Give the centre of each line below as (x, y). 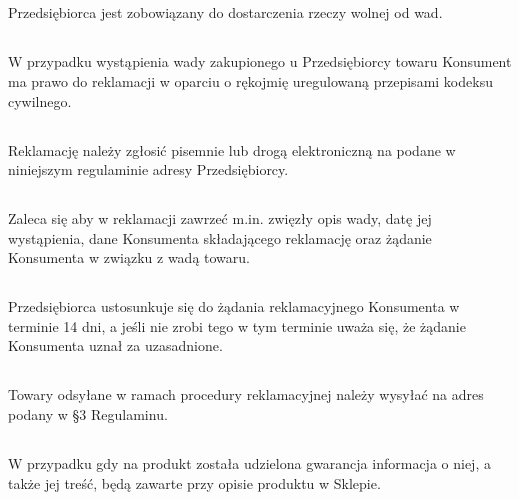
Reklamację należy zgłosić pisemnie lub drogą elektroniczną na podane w (232, 149)
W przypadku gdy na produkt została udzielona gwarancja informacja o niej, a (249, 463)
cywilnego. (40, 100)
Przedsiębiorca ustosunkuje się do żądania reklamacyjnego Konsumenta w (234, 306)
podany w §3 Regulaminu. (88, 414)
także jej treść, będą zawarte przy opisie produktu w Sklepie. (194, 482)
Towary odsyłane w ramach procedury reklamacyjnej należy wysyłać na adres (246, 394)
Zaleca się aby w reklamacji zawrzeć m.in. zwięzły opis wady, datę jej (220, 218)
